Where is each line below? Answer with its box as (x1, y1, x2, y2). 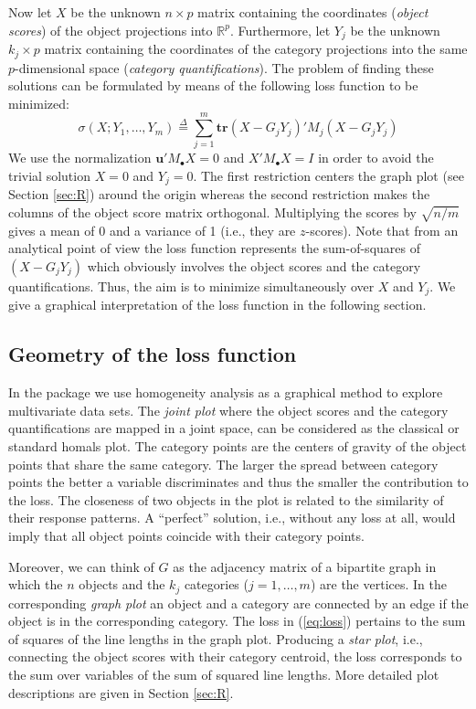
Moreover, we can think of (8, 556, 154, 576)
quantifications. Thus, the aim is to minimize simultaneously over (8, 277, 375, 295)
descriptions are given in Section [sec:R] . (8, 683, 234, 702)
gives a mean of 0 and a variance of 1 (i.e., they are (8, 220, 296, 239)
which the (8, 575, 63, 594)
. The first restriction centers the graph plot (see (193, 166, 464, 185)
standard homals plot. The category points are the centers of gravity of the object (8, 437, 467, 456)
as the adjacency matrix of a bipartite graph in (173, 556, 437, 576)
